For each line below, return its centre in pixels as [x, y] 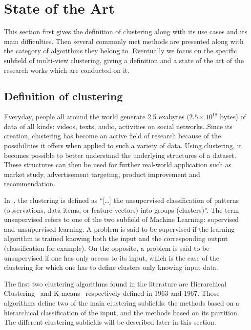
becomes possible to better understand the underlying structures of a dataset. [120, 155]
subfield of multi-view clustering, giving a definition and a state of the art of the [124, 60]
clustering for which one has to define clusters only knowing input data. [111, 267]
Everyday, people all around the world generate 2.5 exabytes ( [97, 117]
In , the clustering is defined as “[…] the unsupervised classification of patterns [122, 200]
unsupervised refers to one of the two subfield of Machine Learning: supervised [122, 219]
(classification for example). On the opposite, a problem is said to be [107, 248]
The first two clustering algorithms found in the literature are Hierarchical [115, 283]
